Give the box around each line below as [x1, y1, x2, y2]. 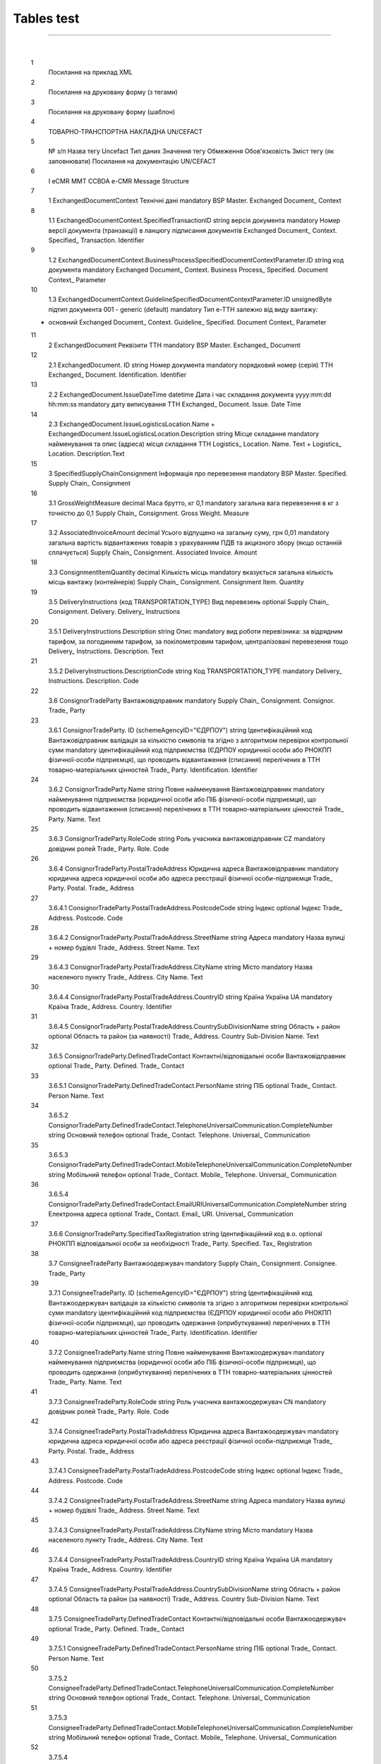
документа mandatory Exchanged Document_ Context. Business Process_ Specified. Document [48, 265, 328, 274]
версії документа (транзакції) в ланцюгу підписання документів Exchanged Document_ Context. [48, 226, 338, 234]
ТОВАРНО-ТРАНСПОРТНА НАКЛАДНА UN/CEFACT [48, 127, 203, 135]
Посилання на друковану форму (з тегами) [48, 88, 178, 97]
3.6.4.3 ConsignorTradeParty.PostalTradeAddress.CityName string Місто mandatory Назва [48, 963, 313, 972]
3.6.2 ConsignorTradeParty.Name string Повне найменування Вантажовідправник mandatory [48, 785, 325, 794]
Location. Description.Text [48, 449, 125, 458]
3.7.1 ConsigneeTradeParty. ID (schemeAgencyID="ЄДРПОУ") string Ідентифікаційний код [48, 1288, 313, 1298]
